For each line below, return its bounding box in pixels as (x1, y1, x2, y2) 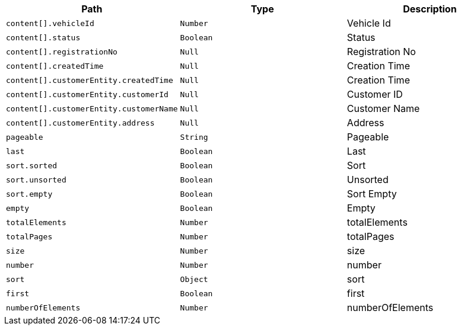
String (180, 132, 208, 142)
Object (180, 274, 208, 284)
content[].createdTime (6, 61, 104, 71)
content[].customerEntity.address (6, 118, 155, 127)
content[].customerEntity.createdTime (6, 75, 173, 85)
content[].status (6, 33, 81, 42)
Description (403, 3, 457, 15)
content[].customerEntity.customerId (6, 89, 168, 99)
